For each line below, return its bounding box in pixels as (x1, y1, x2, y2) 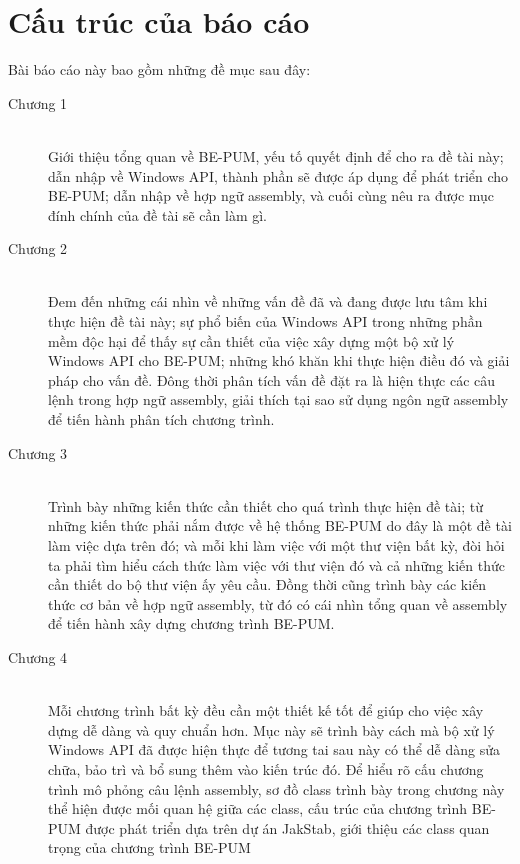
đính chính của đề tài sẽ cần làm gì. (48, 204, 268, 225)
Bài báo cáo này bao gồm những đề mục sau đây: (8, 59, 311, 80)
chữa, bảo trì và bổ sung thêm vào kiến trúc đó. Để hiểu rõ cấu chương (48, 758, 484, 779)
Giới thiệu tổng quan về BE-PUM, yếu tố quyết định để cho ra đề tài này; (48, 145, 504, 166)
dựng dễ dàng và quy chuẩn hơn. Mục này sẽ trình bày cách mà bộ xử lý (48, 719, 495, 740)
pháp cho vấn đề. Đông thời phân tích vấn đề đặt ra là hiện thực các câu (48, 369, 496, 390)
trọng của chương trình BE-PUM (48, 837, 251, 858)
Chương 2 (8, 238, 68, 259)
